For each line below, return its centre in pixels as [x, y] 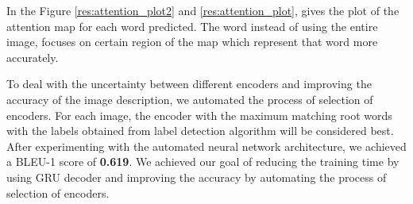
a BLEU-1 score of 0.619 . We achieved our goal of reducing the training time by [203, 162]
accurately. [33, 57]
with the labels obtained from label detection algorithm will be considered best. [200, 131]
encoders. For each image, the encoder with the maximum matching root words [199, 115]
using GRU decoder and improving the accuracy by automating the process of [197, 177]
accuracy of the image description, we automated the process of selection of [190, 99]
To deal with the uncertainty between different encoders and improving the [189, 84]
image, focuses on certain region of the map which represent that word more [192, 42]
